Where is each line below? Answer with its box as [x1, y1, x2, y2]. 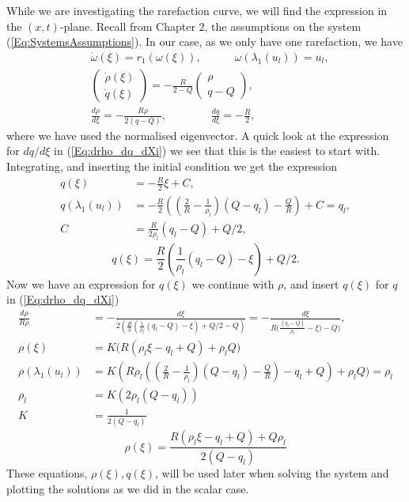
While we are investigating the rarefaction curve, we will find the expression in [6, 2, 388, 18]
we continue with [191, 275, 275, 292]
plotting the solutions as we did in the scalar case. [6, 480, 249, 496]
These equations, [6, 465, 88, 481]
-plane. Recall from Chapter [59, 17, 195, 34]
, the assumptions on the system [204, 17, 362, 34]
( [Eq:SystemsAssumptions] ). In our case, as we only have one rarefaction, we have [6, 33, 403, 50]
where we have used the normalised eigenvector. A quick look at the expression [6, 126, 389, 143]
